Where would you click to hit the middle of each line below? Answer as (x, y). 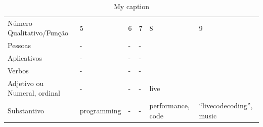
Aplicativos (25, 58)
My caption (131, 6)
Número (20, 23)
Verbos (18, 70)
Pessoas (19, 45)
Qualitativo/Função (38, 33)
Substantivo (26, 111)
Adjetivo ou (26, 83)
